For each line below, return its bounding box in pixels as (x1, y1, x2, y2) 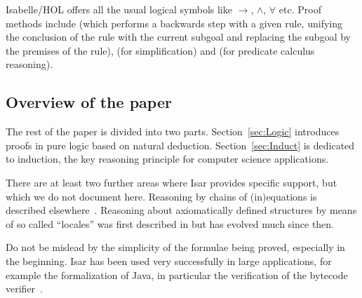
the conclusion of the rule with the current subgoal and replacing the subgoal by (6, 29, 351, 44)
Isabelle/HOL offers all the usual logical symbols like (6, 2, 232, 16)
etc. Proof (279, 2, 321, 16)
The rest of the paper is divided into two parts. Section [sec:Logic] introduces (6, 124, 340, 139)
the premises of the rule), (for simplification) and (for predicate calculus (6, 43, 315, 57)
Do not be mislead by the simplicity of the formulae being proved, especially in (6, 240, 345, 255)
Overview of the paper (6, 91, 172, 113)
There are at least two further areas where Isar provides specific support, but (6, 175, 337, 189)
